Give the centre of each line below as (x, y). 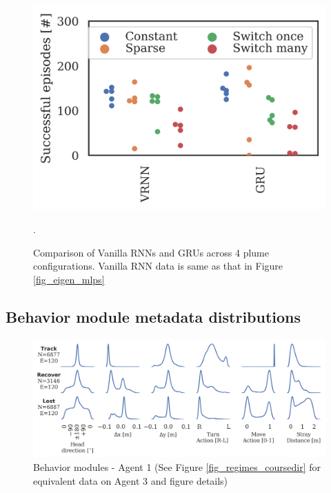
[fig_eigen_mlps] (69, 279)
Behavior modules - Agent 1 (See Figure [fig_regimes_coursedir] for (177, 467)
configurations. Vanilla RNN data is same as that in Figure (158, 266)
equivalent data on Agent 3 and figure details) (131, 480)
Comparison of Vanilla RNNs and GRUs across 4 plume (151, 252)
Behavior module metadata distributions (153, 316)
